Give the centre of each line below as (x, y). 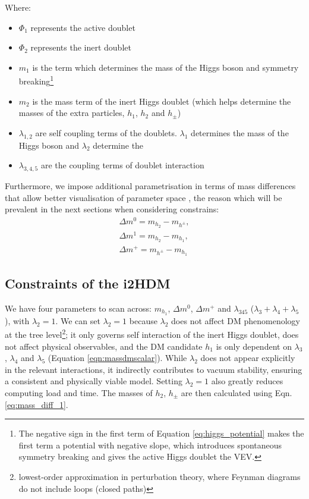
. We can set (78, 320)
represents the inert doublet (81, 47)
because (143, 320)
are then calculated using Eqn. (237, 392)
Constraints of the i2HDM (88, 283)
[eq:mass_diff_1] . (37, 404)
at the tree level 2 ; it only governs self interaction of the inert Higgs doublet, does (152, 333)
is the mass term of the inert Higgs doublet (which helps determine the (162, 101)
